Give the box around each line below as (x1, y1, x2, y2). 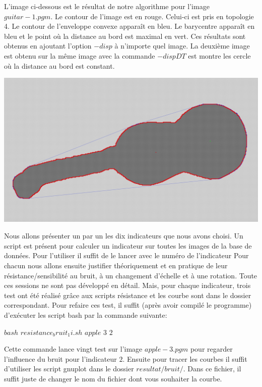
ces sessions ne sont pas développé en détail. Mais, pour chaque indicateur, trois (4, 280, 251, 291)
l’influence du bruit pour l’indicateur (4, 353, 117, 364)
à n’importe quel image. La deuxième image (114, 40, 250, 51)
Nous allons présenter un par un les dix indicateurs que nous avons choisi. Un (4, 230, 243, 241)
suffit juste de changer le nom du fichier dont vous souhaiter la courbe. (4, 373, 222, 383)
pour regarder (190, 344, 233, 354)
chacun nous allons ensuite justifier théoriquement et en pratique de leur (4, 260, 228, 271)
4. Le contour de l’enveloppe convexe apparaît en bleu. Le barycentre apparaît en (4, 21, 255, 31)
